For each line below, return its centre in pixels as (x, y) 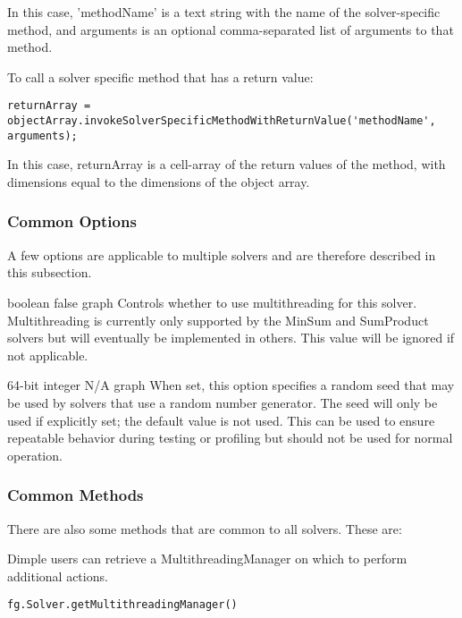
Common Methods (76, 495)
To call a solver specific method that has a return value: (160, 76)
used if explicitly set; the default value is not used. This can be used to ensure (221, 420)
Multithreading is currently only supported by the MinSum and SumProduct (218, 320)
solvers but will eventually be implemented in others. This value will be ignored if (231, 338)
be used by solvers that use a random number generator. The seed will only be (223, 402)
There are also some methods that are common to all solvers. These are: (205, 528)
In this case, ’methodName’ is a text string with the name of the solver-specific (224, 12)
